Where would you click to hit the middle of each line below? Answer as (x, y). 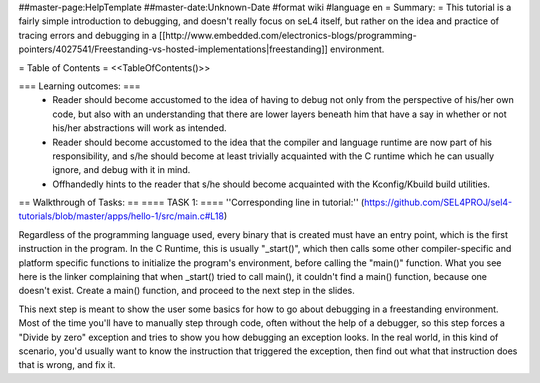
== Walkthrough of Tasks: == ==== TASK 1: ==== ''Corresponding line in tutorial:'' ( (191, 202)
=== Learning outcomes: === (79, 86)
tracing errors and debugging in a (87, 35)
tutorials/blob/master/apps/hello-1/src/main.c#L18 (121, 216)
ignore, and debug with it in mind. (121, 170)
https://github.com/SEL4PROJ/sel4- (438, 202)
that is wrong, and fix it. (67, 365)
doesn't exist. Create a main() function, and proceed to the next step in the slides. (186, 291)
